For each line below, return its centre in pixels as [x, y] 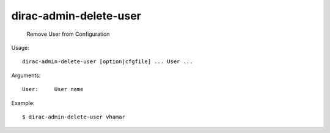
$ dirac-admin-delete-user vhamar [74, 117]
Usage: [20, 47]
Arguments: [26, 75]
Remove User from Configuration [68, 34]
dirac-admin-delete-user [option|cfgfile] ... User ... [108, 62]
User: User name [53, 89]
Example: [23, 103]
